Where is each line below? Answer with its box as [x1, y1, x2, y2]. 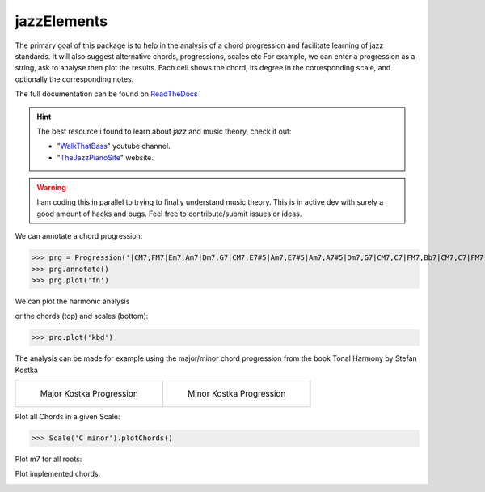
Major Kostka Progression [40, 388, 139, 400]
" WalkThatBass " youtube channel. [57, 142, 171, 151]
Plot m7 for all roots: [15, 454, 82, 464]
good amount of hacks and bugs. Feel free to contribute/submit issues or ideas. [36, 209, 302, 218]
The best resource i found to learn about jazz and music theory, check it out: [36, 126, 292, 136]
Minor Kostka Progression [187, 388, 286, 400]
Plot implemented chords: [15, 469, 101, 479]
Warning [36, 183, 66, 193]
